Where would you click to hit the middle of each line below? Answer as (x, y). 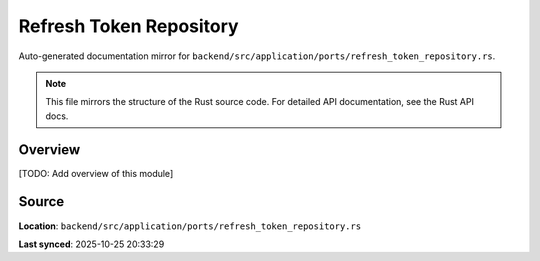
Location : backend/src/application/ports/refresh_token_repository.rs (190, 226)
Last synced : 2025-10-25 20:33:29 (91, 244)
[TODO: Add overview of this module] (96, 173)
